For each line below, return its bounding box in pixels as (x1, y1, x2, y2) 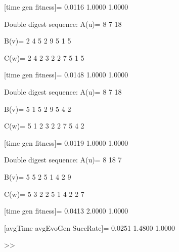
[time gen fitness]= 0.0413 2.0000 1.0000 (4, 205, 128, 216)
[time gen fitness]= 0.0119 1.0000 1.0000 (4, 137, 128, 148)
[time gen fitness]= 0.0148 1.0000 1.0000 (4, 69, 128, 80)
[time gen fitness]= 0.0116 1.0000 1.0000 (4, 2, 128, 12)
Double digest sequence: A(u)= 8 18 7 (4, 154, 122, 165)
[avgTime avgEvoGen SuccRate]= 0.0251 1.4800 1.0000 (4, 222, 175, 233)
